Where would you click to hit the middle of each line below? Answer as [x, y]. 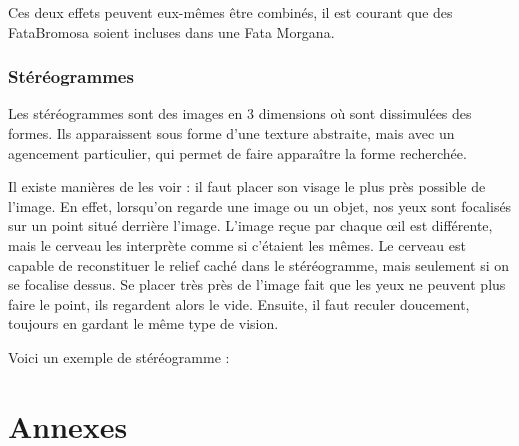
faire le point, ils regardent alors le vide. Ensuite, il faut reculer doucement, [239, 303]
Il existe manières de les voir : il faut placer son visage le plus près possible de [247, 186]
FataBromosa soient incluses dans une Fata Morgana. [171, 31]
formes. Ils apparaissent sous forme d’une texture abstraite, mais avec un [231, 133]
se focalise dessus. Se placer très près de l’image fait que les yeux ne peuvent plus [257, 284]
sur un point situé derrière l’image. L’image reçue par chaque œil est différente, [250, 225]
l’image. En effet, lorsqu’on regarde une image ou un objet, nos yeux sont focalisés [260, 205]
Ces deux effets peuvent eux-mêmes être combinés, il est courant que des [230, 12]
